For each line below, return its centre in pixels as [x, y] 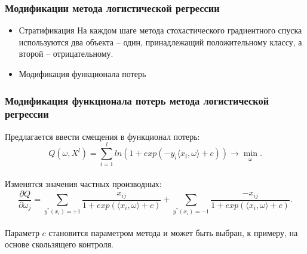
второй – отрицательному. [66, 53]
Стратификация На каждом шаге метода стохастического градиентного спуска [160, 30]
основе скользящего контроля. [59, 244]
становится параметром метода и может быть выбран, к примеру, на [173, 232]
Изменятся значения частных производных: [83, 184]
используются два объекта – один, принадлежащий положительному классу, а [160, 42]
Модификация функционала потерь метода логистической [137, 100]
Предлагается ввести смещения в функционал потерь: [102, 136]
